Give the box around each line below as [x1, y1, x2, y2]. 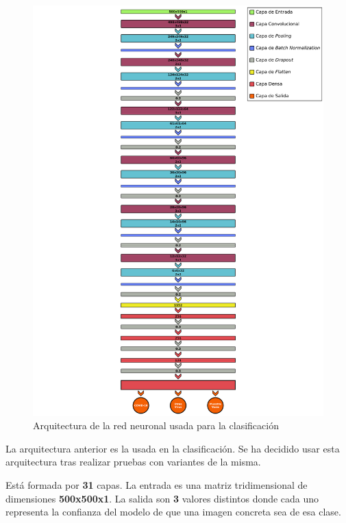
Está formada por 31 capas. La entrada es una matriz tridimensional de [5, 478, 308, 492]
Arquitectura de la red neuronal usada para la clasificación [33, 418, 279, 433]
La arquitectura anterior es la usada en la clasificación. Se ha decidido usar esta [5, 441, 340, 455]
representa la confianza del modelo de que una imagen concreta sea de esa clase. [5, 505, 341, 519]
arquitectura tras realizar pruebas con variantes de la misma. [5, 455, 261, 469]
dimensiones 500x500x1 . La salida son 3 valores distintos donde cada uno [5, 491, 319, 505]
